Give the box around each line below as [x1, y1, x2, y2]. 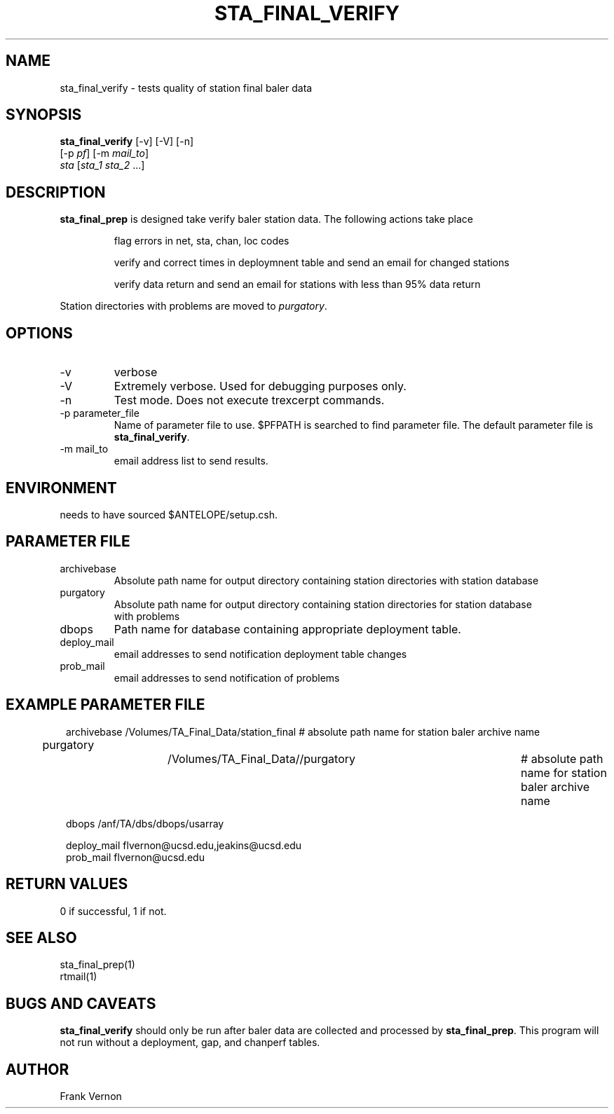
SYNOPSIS [6, 106, 82, 124]
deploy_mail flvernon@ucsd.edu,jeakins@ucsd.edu [66, 839, 302, 851]
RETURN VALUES [6, 875, 128, 893]
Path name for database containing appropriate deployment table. [114, 621, 461, 636]
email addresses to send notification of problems [114, 671, 340, 684]
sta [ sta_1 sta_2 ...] [60, 159, 145, 172]
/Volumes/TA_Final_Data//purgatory [168, 751, 356, 766]
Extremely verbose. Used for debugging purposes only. [114, 379, 407, 394]
